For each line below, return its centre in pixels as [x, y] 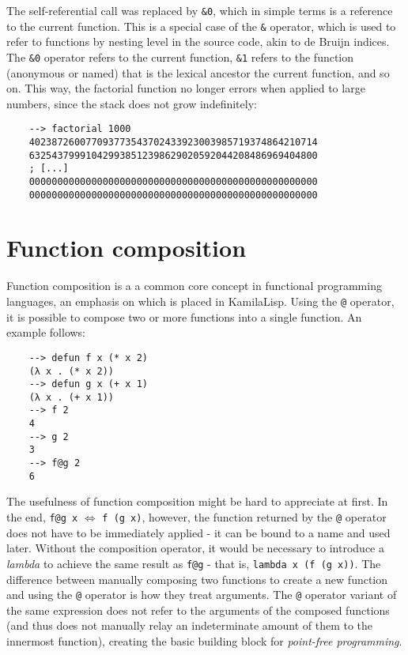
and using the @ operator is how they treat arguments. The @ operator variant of [202, 595]
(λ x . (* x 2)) [72, 371]
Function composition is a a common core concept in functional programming [194, 286]
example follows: [46, 332]
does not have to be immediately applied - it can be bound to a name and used [198, 532]
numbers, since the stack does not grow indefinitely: [132, 103]
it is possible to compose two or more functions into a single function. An [184, 316]
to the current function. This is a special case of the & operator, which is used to [201, 26]
